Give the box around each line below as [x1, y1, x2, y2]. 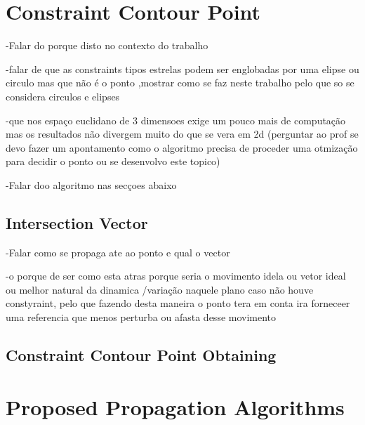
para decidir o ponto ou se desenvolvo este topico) [6, 154, 220, 169]
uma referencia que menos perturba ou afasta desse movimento [6, 310, 277, 325]
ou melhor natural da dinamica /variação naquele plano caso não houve [6, 282, 314, 296]
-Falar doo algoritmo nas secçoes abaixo [6, 177, 177, 192]
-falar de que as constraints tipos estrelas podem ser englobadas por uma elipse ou [6, 61, 359, 76]
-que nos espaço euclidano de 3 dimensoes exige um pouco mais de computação [6, 112, 346, 127]
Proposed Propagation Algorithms [6, 392, 345, 421]
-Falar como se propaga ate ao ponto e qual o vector [6, 244, 230, 259]
